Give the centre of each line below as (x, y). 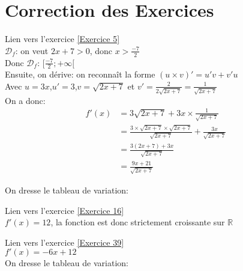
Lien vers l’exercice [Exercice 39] (64, 242)
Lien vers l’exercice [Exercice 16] (64, 210)
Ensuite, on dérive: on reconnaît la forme (80, 74)
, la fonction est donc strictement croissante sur (138, 222)
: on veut (32, 50)
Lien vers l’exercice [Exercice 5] (62, 39)
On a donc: (25, 100)
